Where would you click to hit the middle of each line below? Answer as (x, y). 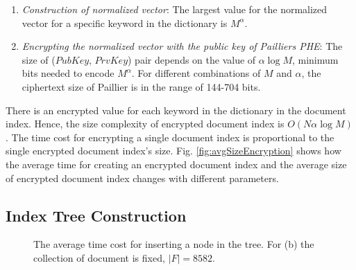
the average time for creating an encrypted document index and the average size (176, 164)
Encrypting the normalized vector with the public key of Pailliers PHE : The (182, 46)
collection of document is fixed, (99, 257)
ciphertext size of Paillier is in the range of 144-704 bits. (141, 86)
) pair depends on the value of (192, 59)
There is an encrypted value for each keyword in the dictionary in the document (176, 110)
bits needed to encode (68, 73)
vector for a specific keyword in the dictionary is (125, 22)
